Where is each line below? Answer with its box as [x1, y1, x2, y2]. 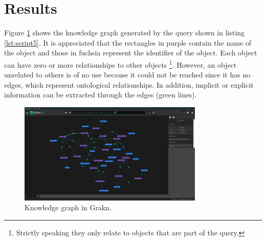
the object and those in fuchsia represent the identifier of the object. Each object [4, 47, 257, 58]
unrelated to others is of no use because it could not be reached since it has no [4, 69, 251, 80]
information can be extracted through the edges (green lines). [4, 89, 197, 100]
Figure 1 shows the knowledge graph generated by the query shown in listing [4, 27, 245, 38]
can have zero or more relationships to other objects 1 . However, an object [4, 57, 237, 70]
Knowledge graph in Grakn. [25, 202, 112, 213]
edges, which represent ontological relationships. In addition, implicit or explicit [4, 79, 254, 90]
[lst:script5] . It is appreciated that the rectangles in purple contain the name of [4, 37, 252, 48]
